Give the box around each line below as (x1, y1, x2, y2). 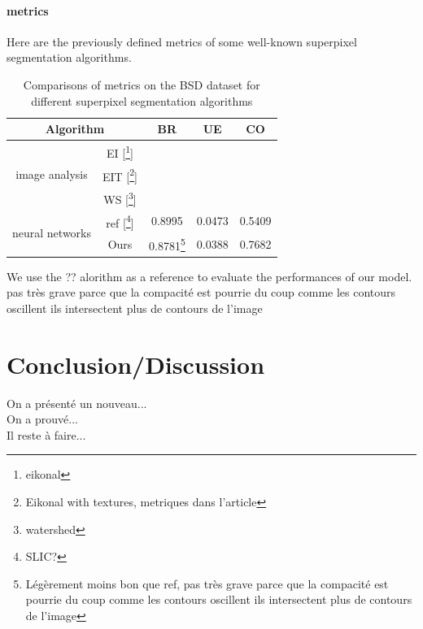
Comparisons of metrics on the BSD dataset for (23, 76, 260, 93)
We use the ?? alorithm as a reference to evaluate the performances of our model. (7, 267, 412, 284)
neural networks (12, 223, 91, 241)
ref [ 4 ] (106, 211, 134, 231)
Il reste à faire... (7, 426, 86, 443)
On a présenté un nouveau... (7, 394, 147, 411)
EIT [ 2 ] (102, 165, 137, 184)
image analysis (15, 166, 88, 183)
